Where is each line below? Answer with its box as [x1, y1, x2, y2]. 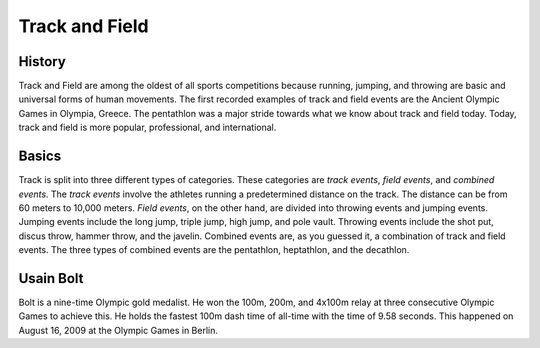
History [18, 53, 67, 70]
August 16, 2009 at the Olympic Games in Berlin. [18, 324, 219, 336]
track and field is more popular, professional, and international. [18, 121, 277, 134]
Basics [18, 148, 62, 165]
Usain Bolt [18, 270, 84, 287]
